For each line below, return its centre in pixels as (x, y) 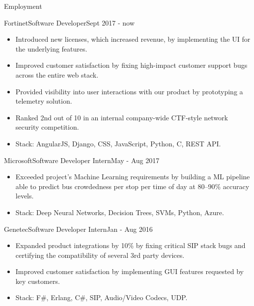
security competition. (47, 127)
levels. (25, 196)
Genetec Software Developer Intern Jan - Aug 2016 (78, 229)
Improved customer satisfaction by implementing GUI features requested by (129, 271)
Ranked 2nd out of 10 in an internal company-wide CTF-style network (122, 117)
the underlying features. (51, 48)
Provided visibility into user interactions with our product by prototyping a (129, 91)
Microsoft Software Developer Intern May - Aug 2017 (82, 160)
